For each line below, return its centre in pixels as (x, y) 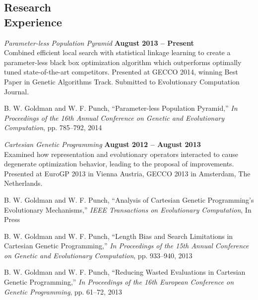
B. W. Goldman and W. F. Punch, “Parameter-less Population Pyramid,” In (121, 108)
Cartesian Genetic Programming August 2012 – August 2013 (102, 144)
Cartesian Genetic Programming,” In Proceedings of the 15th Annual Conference (127, 246)
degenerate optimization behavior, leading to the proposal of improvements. (119, 164)
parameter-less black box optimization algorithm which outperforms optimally (123, 62)
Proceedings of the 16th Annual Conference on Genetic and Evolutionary (114, 117)
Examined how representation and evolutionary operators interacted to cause (121, 154)
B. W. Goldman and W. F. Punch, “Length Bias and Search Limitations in (119, 236)
